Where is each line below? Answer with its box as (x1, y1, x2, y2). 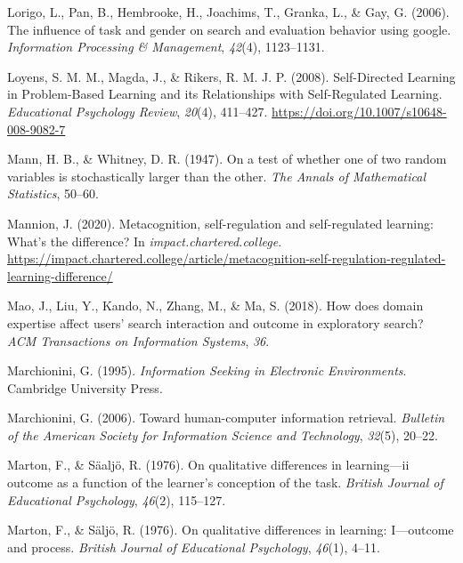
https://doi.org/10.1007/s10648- (272, 101, 447, 120)
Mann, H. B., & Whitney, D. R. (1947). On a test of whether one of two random (7, 149, 447, 168)
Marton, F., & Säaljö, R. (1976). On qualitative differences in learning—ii (7, 455, 410, 474)
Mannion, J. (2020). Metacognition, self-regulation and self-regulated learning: (7, 213, 434, 232)
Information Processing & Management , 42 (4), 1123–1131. (7, 37, 325, 56)
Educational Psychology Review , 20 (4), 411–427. (7, 101, 268, 120)
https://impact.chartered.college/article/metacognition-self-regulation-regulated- (7, 249, 446, 268)
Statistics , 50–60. (7, 184, 99, 203)
